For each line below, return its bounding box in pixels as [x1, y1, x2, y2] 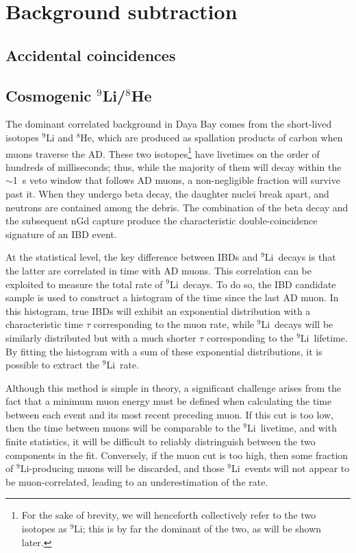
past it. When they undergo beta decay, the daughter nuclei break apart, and [5, 186, 329, 200]
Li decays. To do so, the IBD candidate [169, 276, 336, 291]
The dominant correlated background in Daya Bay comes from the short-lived [5, 117, 332, 131]
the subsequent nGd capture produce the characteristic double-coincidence [5, 213, 318, 228]
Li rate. [106, 357, 140, 372]
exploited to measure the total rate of [5, 276, 163, 291]
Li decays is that [264, 250, 336, 264]
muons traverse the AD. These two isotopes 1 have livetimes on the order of [5, 144, 320, 161]
